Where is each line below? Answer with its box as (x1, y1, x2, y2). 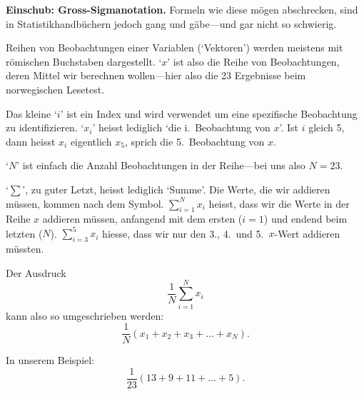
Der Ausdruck (6, 265, 66, 280)
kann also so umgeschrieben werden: (6, 308, 164, 323)
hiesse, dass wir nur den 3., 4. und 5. (102, 226, 264, 241)
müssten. (6, 241, 44, 256)
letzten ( (6, 226, 43, 241)
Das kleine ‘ (6, 106, 57, 121)
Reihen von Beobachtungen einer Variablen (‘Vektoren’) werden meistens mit (6, 40, 343, 55)
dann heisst (6, 133, 56, 148)
